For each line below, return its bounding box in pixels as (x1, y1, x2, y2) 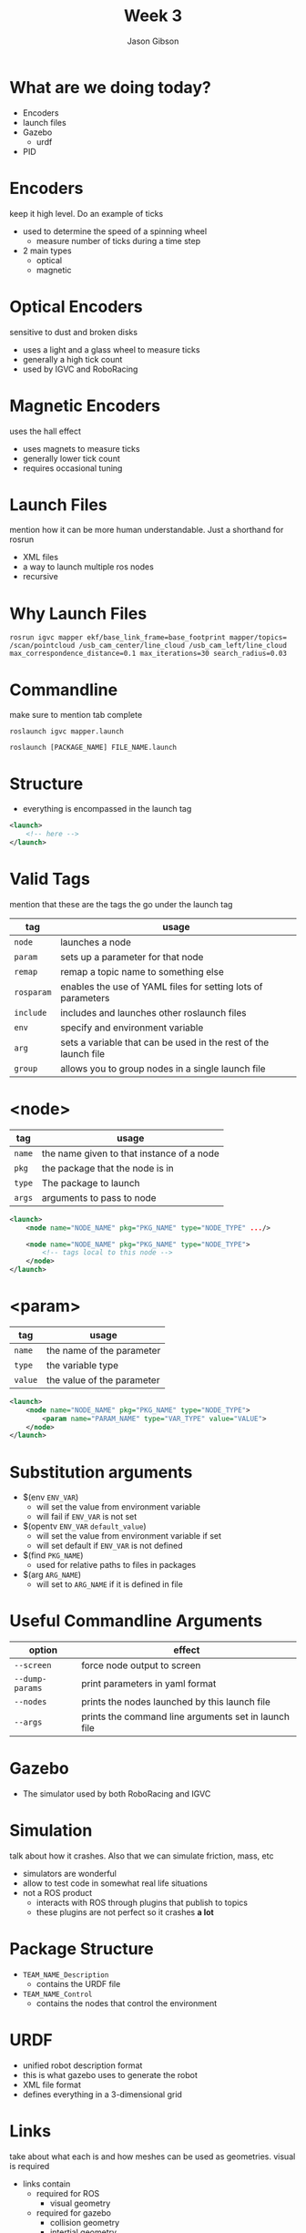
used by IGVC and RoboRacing (22, 364, 138, 374)
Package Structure (9, 1939, 154, 1960)
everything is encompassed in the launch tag (22, 804, 192, 814)
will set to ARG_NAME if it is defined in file (36, 1579, 184, 1590)
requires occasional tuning (22, 462, 123, 474)
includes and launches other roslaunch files (60, 1006, 247, 1019)
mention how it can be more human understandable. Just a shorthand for (9, 525, 284, 536)
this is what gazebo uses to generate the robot (22, 2069, 198, 2080)
